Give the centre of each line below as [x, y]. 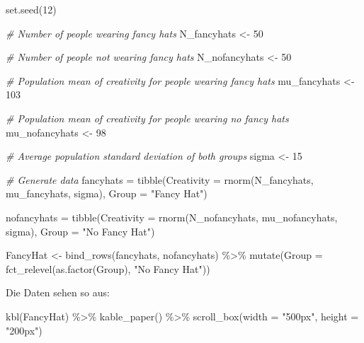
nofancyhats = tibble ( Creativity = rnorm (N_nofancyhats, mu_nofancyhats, [172, 217]
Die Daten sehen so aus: [58, 292]
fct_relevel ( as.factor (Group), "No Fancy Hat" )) [108, 268]
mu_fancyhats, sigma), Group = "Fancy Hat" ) [107, 193]
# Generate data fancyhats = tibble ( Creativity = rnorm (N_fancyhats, [160, 179]
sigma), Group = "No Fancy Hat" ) [80, 231]
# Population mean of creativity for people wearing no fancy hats [147, 118]
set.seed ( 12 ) [31, 9]
